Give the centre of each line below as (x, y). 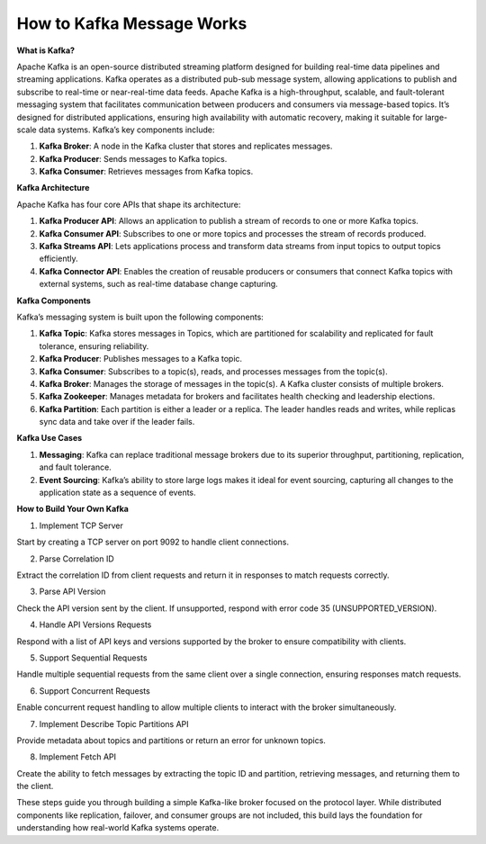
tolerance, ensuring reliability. (94, 346)
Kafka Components (54, 301)
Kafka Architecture (53, 188)
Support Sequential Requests (93, 658)
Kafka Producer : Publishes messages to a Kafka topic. (141, 359)
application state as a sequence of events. (118, 493)
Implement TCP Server (81, 525)
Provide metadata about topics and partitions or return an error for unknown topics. (171, 740)
